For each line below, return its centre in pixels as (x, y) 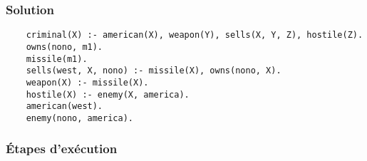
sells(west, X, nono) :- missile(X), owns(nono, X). (154, 71)
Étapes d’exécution (62, 149)
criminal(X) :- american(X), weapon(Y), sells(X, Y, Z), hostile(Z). (195, 35)
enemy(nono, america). (79, 118)
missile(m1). (57, 59)
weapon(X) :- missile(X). (87, 82)
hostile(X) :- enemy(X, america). (108, 94)
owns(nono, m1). (64, 47)
